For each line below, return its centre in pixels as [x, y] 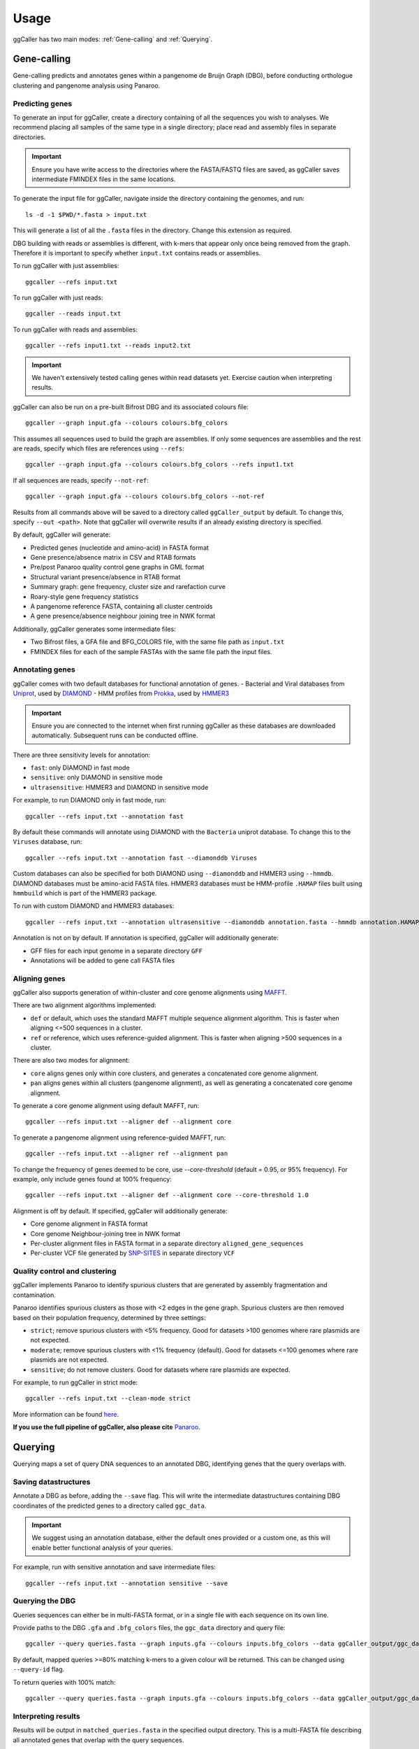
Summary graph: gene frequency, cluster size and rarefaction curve [128, 587]
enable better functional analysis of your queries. [102, 1548]
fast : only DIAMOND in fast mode [80, 768]
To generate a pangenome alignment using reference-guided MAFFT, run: [119, 1138]
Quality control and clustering [65, 1271]
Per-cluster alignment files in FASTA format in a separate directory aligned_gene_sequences [167, 1243]
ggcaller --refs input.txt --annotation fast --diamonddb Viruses [141, 858]
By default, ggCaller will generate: [62, 534]
